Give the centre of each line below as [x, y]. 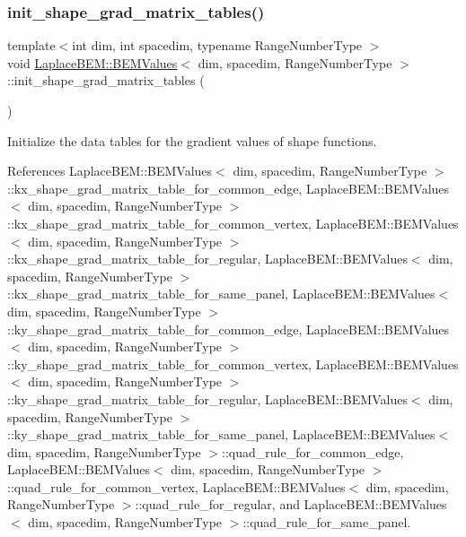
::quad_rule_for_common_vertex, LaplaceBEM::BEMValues [176, 486]
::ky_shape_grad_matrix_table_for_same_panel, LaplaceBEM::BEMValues [221, 434]
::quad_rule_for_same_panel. [327, 522]
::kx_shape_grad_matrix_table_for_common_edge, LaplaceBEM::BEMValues [229, 188]
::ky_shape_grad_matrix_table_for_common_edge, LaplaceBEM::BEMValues [229, 329]
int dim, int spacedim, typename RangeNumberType [217, 45]
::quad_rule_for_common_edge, [313, 451]
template [31, 45]
